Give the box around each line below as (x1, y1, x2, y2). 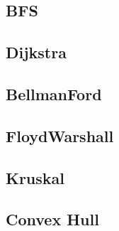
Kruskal (6, 166, 65, 188)
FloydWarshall (6, 124, 114, 146)
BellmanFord (6, 82, 102, 104)
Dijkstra (6, 41, 67, 63)
